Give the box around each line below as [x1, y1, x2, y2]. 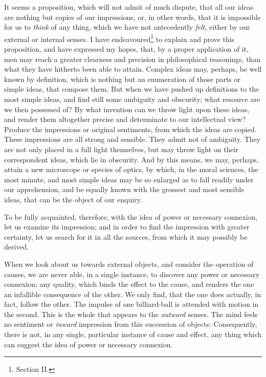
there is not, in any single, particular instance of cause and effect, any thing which [4, 329, 262, 340]
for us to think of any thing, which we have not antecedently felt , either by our [4, 22, 250, 32]
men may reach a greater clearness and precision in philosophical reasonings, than [4, 53, 261, 64]
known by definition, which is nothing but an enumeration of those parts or [4, 73, 241, 84]
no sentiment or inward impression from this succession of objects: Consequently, [4, 319, 257, 329]
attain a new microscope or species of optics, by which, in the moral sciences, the [4, 164, 258, 175]
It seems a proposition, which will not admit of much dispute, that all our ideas [4, 2, 254, 12]
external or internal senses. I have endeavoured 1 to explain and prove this [4, 32, 235, 44]
